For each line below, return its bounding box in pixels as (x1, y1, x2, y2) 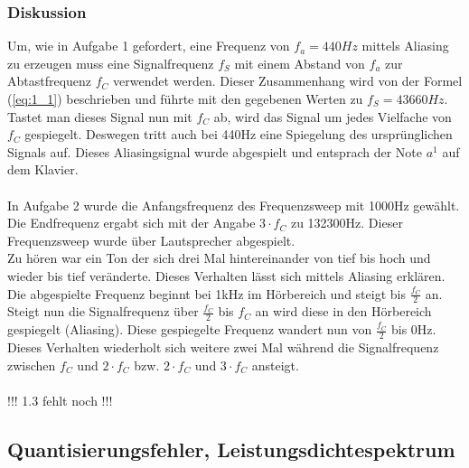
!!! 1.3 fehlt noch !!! (7, 390, 113, 409)
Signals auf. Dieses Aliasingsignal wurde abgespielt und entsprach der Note (7, 142, 422, 161)
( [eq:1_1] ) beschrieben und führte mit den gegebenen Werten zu (7, 89, 363, 108)
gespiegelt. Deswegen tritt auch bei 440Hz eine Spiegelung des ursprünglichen (24, 125, 453, 144)
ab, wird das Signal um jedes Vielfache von (213, 107, 452, 126)
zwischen (7, 355, 56, 374)
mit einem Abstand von (234, 53, 365, 72)
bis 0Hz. (390, 320, 436, 339)
